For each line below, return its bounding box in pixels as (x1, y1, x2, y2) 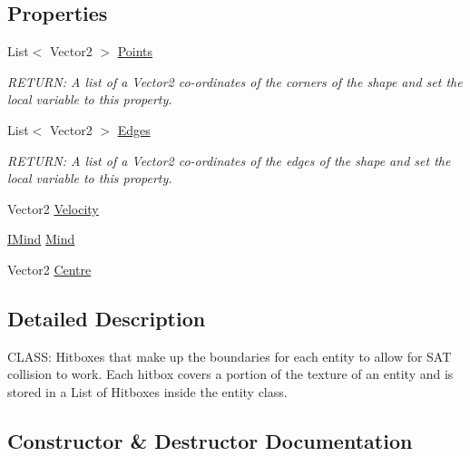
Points (117, 42, 153, 61)
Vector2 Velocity (7, 199, 99, 218)
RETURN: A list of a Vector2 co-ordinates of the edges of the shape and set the (7, 150, 451, 170)
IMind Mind (7, 229, 75, 248)
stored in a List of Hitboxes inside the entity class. (7, 382, 288, 401)
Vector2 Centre (7, 259, 92, 278)
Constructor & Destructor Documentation (7, 426, 413, 454)
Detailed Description (7, 304, 206, 332)
